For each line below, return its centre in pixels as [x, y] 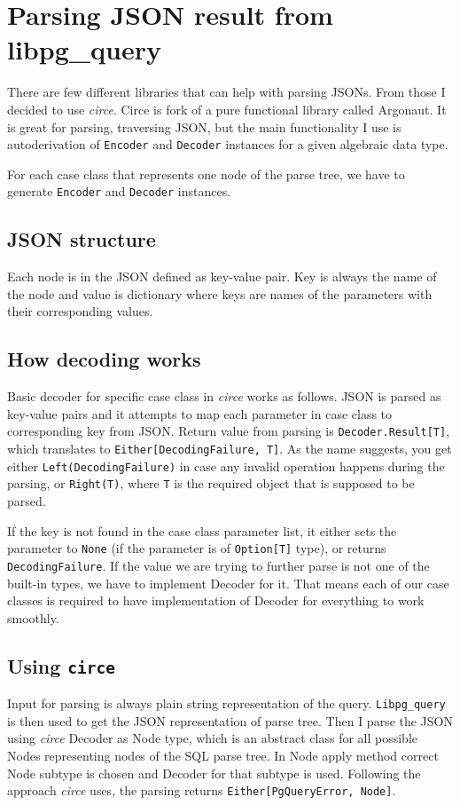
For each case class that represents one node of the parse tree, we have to [206, 174]
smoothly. [33, 617]
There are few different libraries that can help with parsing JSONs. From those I [226, 92]
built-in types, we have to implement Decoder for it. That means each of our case [228, 583]
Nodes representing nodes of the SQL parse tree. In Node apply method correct [223, 755]
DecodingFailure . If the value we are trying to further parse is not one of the [218, 565]
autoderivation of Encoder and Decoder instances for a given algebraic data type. [228, 144]
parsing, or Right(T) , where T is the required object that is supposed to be [211, 483]
